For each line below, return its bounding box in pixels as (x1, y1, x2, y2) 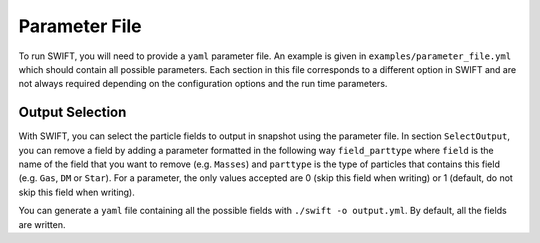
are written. (18, 218, 66, 230)
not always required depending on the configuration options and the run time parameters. (18, 78, 388, 90)
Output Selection (18, 104, 127, 121)
